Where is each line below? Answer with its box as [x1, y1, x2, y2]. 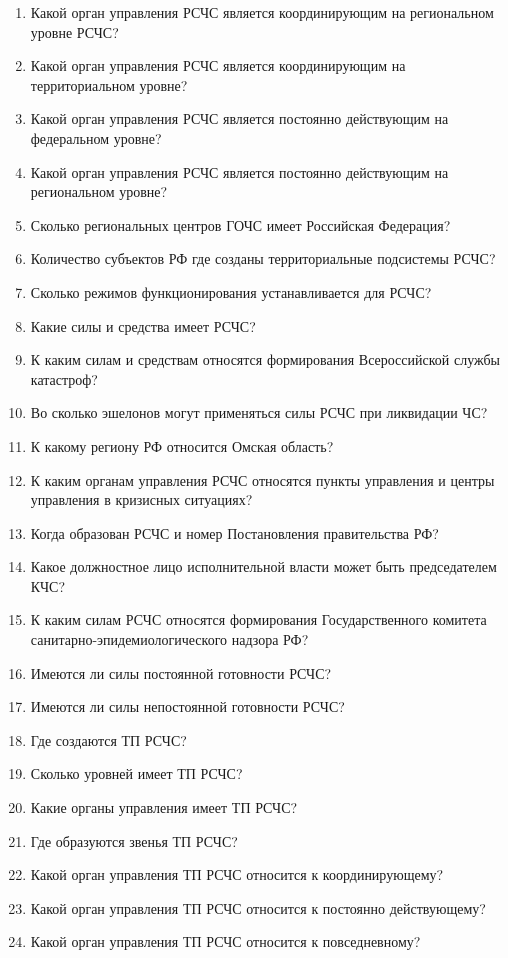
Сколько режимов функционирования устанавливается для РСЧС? [30, 281, 432, 302]
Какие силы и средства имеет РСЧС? [30, 315, 256, 336]
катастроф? [30, 368, 98, 389]
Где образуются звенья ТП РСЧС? [30, 830, 238, 851]
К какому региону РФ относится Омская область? [30, 435, 334, 456]
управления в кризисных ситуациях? [30, 489, 253, 510]
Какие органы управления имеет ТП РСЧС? [30, 797, 298, 818]
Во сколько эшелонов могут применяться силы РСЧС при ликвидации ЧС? [30, 402, 488, 423]
